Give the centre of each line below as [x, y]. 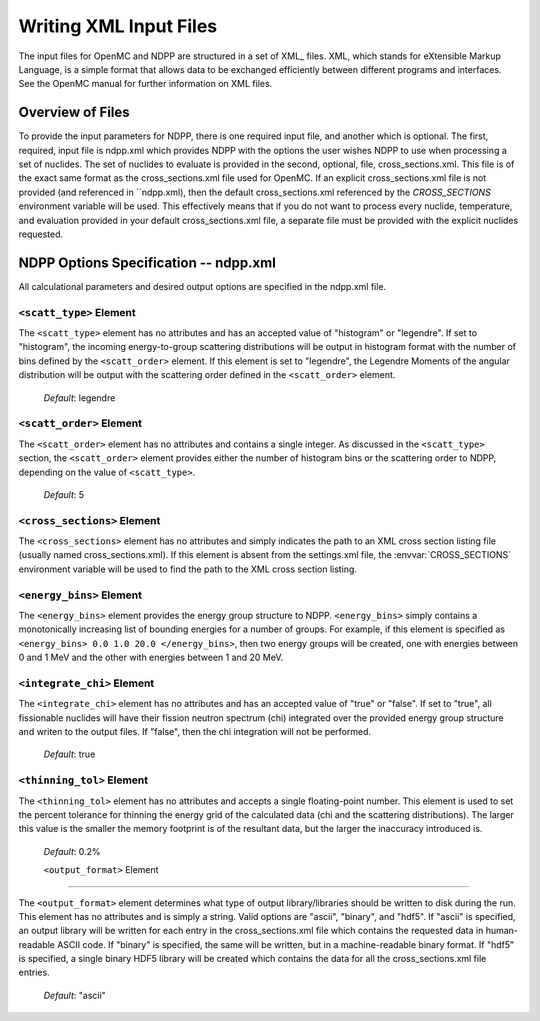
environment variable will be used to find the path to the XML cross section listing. [187, 569]
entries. [34, 972]
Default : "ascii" [75, 995]
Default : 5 [64, 494]
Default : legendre [79, 397]
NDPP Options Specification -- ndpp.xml [147, 262]
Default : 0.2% [72, 851]
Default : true [69, 754]
